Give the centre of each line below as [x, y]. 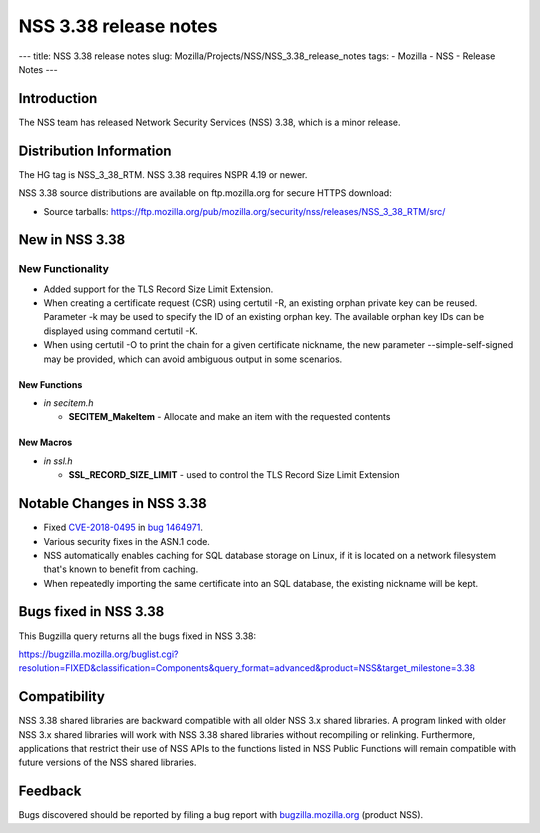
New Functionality [64, 269]
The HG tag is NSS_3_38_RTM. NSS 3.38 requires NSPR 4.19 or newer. [163, 174]
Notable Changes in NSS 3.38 [112, 503]
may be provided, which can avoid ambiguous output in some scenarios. [193, 359]
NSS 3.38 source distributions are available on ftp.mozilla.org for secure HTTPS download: [205, 193]
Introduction [58, 98]
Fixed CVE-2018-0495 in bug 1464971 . [123, 527]
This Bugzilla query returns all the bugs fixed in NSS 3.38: [137, 636]
